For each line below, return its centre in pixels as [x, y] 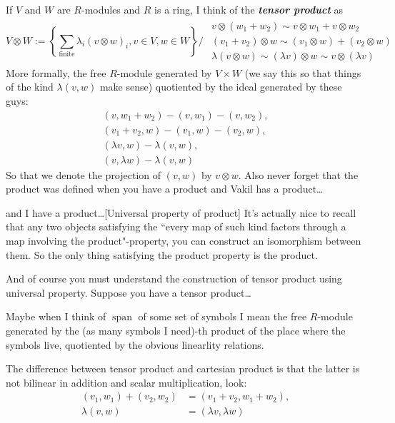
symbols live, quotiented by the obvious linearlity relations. [135, 344]
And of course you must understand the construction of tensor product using [174, 279]
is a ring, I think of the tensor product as [249, 9]
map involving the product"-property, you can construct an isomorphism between [184, 240]
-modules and [111, 9]
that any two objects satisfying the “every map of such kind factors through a [176, 226]
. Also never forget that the [298, 174]
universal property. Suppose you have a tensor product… [129, 292]
